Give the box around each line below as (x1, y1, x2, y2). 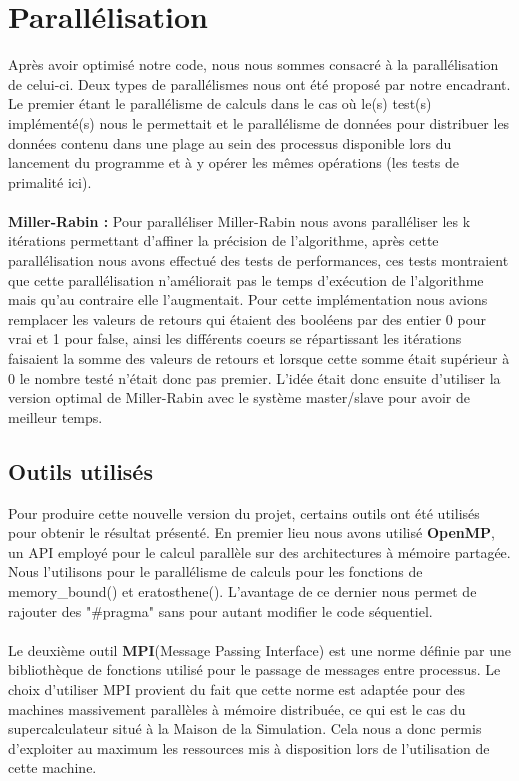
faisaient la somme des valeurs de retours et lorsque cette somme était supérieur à (8, 348, 510, 369)
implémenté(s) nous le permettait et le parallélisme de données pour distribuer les (8, 112, 510, 133)
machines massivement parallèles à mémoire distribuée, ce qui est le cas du (8, 698, 466, 719)
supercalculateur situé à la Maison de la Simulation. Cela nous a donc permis (8, 718, 482, 739)
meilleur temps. (8, 406, 103, 427)
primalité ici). (8, 171, 92, 192)
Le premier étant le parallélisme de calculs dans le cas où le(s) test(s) (8, 93, 432, 114)
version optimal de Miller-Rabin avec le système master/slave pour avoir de (8, 387, 470, 408)
